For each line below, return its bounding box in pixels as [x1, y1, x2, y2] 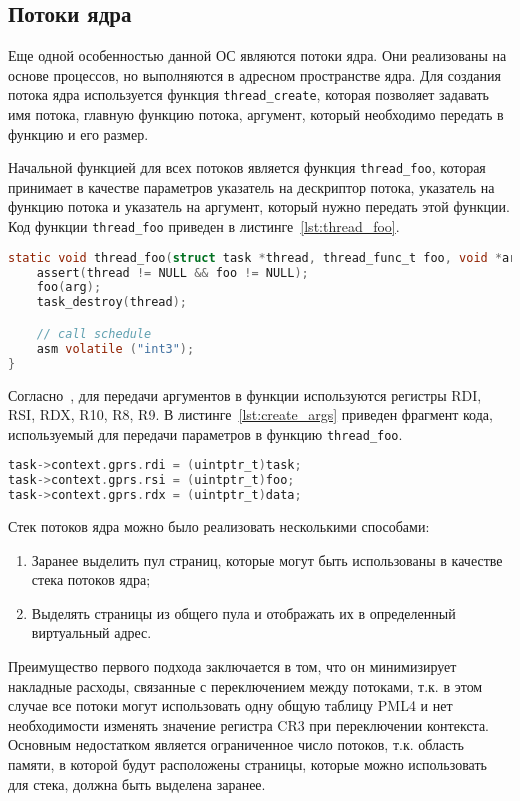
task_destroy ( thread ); [36, 295, 187, 310]
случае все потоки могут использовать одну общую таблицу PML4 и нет [8, 695, 453, 716]
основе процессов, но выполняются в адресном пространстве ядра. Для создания [8, 64, 502, 85]
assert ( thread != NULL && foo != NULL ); [36, 265, 309, 280]
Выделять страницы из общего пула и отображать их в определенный [31, 602, 456, 623]
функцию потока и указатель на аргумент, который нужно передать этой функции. [8, 196, 510, 217]
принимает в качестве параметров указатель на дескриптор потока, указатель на [8, 176, 495, 197]
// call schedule [36, 326, 152, 341]
